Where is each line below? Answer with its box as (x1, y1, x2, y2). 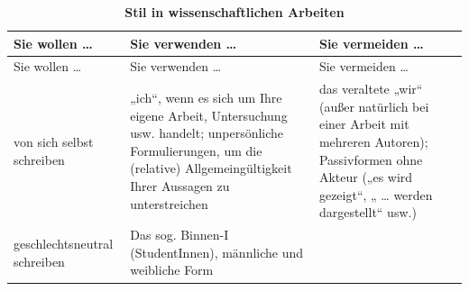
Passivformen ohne (318, 150, 423, 168)
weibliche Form (130, 260, 214, 279)
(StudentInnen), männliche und (130, 242, 304, 261)
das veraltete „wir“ (318, 79, 423, 98)
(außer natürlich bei (318, 96, 429, 115)
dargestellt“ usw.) (318, 203, 417, 222)
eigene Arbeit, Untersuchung (130, 105, 288, 124)
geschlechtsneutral (14, 234, 114, 253)
